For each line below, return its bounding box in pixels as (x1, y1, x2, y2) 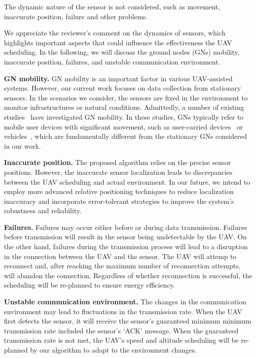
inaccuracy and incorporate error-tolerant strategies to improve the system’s (4, 195, 234, 206)
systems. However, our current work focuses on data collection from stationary (4, 83, 241, 93)
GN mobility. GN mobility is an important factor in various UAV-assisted (4, 73, 233, 83)
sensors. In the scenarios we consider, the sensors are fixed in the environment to (4, 92, 248, 102)
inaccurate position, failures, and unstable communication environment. (4, 56, 220, 66)
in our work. (4, 140, 41, 151)
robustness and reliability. (4, 205, 82, 216)
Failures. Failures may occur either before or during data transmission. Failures (4, 222, 247, 232)
